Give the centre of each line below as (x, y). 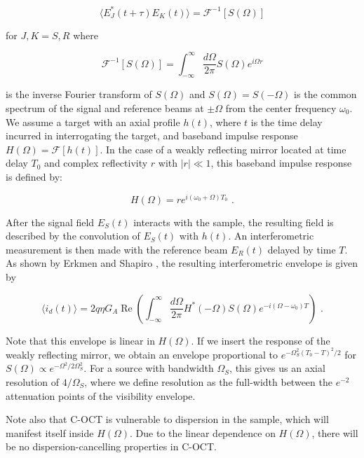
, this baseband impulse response (281, 163)
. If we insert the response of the (261, 340)
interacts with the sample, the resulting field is (234, 222)
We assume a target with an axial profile (93, 122)
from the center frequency (281, 107)
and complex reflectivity (96, 163)
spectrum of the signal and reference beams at (105, 107)
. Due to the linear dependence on (203, 432)
